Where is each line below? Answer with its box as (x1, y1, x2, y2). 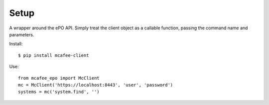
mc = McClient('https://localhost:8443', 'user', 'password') (18, 82, 173, 88)
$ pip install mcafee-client (18, 52, 89, 58)
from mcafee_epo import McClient (18, 75, 100, 81)
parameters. (9, 31, 34, 37)
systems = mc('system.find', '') (18, 89, 100, 95)
